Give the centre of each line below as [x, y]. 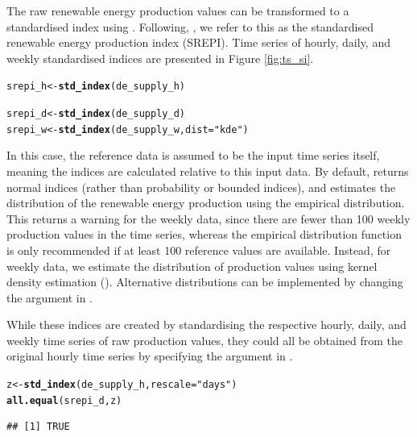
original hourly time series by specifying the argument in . [150, 356]
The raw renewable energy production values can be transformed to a [178, 10]
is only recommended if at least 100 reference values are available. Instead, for [199, 250]
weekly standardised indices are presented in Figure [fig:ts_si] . [160, 58]
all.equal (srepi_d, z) [64, 400]
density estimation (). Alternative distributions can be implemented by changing [205, 282]
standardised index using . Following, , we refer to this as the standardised [190, 26]
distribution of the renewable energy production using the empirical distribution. [206, 203]
